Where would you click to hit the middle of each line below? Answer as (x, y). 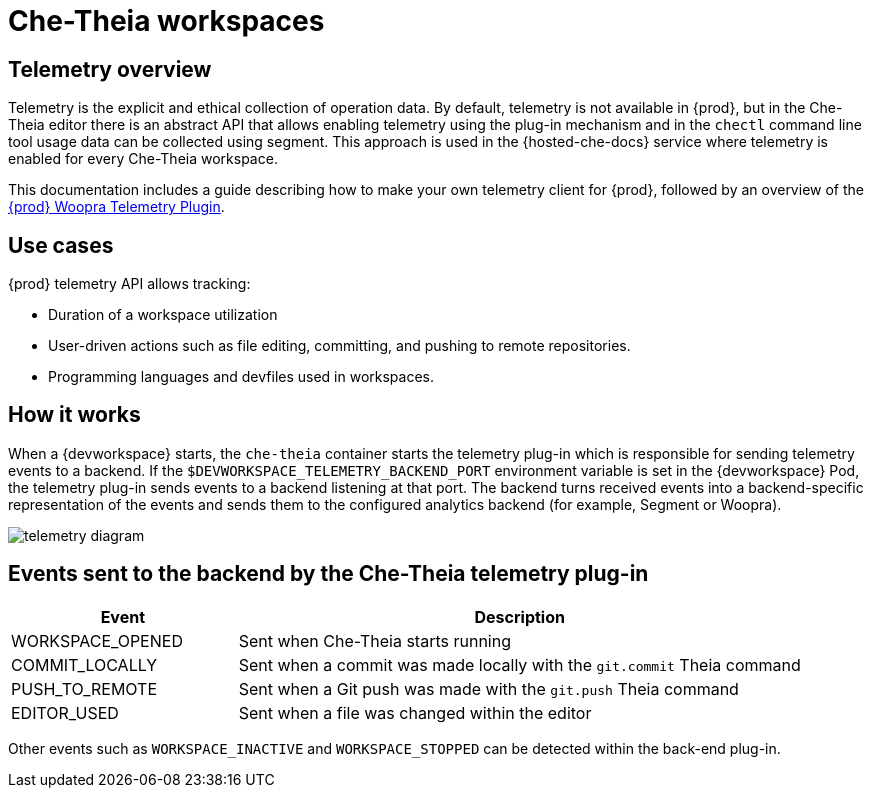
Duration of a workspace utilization (163, 315)
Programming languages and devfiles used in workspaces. (241, 377)
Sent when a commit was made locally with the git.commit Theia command (519, 664)
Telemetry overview (110, 69)
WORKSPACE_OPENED (97, 640)
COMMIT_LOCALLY (84, 664)
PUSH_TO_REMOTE (84, 688)
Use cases (61, 245)
